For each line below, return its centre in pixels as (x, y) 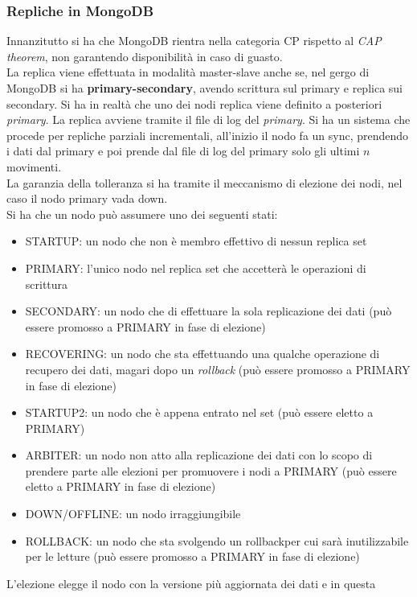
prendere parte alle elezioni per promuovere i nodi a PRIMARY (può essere (211, 470)
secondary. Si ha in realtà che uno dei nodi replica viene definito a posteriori (194, 103)
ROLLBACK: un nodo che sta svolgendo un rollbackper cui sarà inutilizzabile (217, 540)
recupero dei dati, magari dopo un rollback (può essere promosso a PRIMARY (218, 369)
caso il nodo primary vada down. (87, 198)
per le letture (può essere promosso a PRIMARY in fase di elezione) (192, 556)
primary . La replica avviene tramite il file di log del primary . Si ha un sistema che (208, 119)
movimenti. (34, 166)
